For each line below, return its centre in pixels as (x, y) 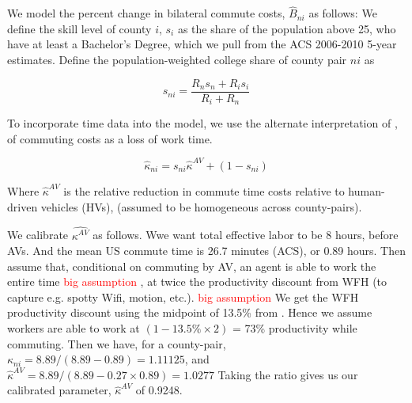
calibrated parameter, (59, 390)
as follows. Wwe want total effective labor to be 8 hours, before (246, 235)
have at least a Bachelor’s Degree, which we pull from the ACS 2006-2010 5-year (202, 44)
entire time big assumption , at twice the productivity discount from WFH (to (197, 281)
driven (23, 206)
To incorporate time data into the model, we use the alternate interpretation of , (202, 123)
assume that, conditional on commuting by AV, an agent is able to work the (192, 266)
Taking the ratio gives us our (288, 374)
